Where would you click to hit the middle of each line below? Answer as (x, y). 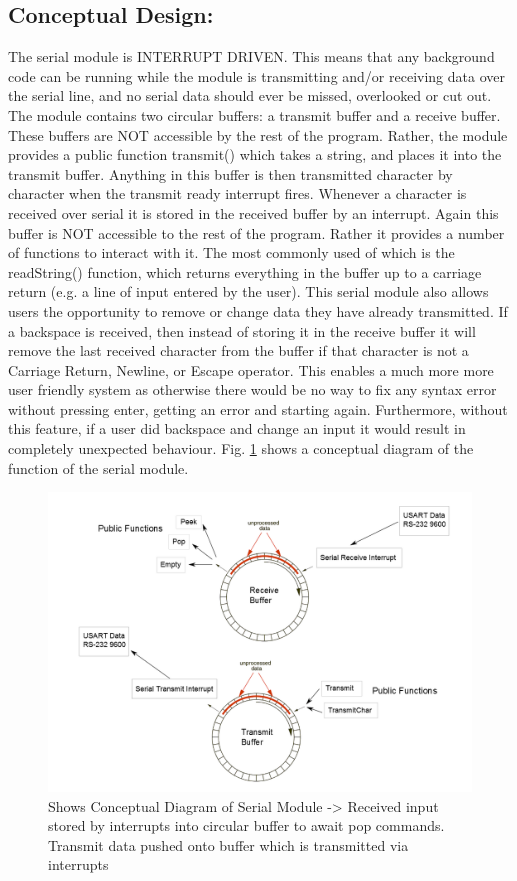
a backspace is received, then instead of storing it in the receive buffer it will (242, 330)
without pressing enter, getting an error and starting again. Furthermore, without (258, 408)
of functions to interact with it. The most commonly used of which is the (231, 252)
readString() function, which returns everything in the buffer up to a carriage (245, 271)
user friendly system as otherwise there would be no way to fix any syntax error (252, 389)
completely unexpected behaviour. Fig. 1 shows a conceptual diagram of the (241, 448)
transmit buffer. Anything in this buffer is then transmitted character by (230, 173)
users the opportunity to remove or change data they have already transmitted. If (258, 310)
